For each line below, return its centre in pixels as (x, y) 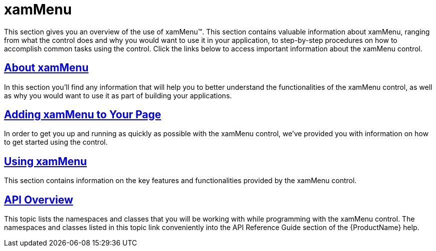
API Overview (39, 200)
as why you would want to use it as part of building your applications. (118, 95)
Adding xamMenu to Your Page (83, 115)
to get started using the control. (56, 142)
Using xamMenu (45, 161)
